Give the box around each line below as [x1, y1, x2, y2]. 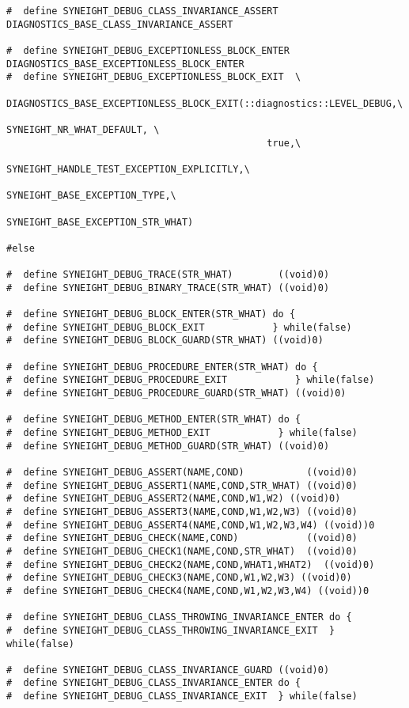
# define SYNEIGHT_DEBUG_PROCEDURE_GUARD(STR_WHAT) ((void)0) [6, 388, 347, 399]
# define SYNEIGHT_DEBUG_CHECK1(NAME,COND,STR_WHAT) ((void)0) [6, 545, 358, 557]
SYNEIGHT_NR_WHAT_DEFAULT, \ [6, 123, 160, 135]
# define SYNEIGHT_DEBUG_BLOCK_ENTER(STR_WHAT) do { [6, 309, 296, 320]
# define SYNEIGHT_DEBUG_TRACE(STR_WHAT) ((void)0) [6, 269, 330, 281]
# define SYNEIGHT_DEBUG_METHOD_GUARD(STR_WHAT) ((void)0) [6, 440, 330, 452]
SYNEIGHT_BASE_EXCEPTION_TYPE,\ [6, 190, 176, 202]
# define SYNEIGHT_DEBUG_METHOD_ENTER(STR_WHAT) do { [6, 414, 301, 426]
